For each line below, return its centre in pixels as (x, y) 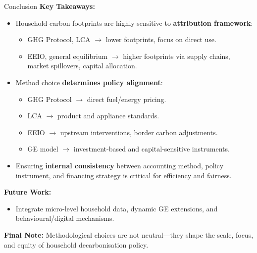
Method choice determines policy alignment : (89, 82)
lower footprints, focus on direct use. (161, 39)
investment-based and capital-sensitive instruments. (152, 149)
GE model (43, 149)
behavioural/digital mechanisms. (65, 218)
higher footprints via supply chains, (177, 56)
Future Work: (28, 192)
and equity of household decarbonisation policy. (76, 244)
